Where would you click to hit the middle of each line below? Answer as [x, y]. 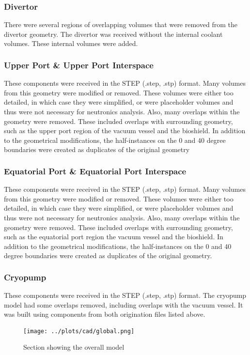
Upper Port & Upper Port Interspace [79, 65]
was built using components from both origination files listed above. [105, 314]
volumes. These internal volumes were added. [71, 43]
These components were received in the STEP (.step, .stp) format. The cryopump [125, 295]
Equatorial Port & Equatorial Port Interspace [95, 171]
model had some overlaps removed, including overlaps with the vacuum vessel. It [124, 304]
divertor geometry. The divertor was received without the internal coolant [113, 34]
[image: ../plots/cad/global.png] [79, 331]
